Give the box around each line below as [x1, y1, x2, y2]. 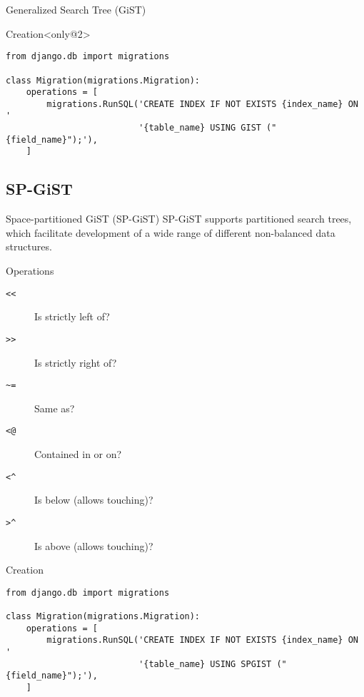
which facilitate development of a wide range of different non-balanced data [6, 225, 335, 240]
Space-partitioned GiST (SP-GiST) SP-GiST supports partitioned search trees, [6, 211, 352, 226]
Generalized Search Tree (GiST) [6, 2, 146, 16]
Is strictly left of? [34, 309, 110, 324]
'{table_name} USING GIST [138, 123, 261, 133]
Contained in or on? [34, 447, 122, 462]
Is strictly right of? [34, 355, 117, 370]
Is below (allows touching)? [34, 492, 153, 507]
